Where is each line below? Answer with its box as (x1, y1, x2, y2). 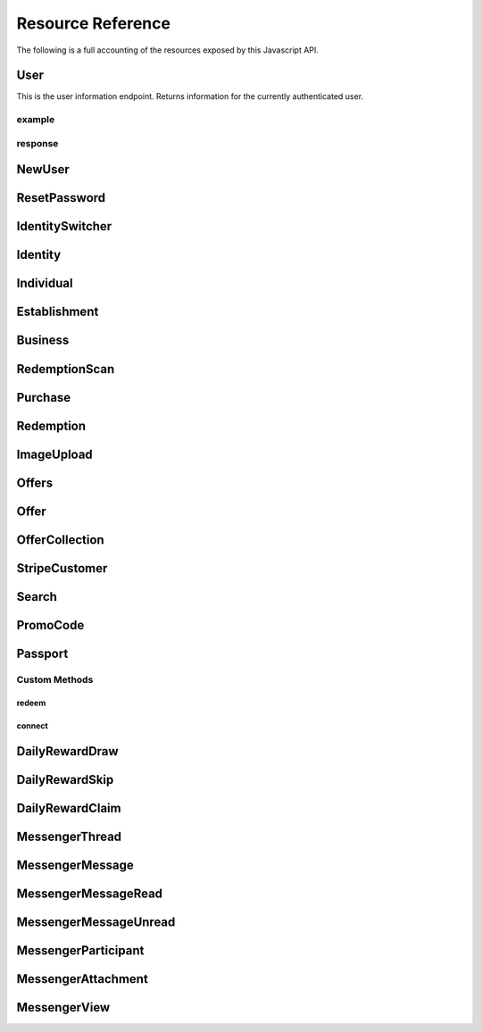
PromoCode (16, 617, 85, 633)
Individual (16, 276, 73, 291)
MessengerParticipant (16, 943, 145, 959)
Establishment (16, 304, 99, 320)
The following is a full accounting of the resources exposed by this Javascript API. (16, 45, 319, 55)
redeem (16, 697, 46, 709)
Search (16, 589, 58, 604)
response (16, 137, 59, 149)
